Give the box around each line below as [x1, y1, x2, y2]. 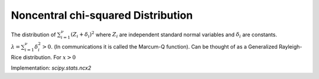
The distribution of [11, 31, 56, 38]
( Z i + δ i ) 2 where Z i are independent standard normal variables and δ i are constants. [70, 30, 278, 39]
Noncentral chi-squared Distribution [11, 9, 193, 22]
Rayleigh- [278, 43, 302, 50]
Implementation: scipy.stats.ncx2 [11, 64, 92, 71]
